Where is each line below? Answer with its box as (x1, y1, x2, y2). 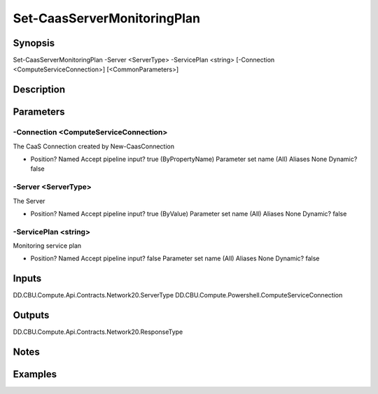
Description (13, 84, 66, 96)
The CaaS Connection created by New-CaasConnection (13, 142, 175, 150)
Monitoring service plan (13, 241, 82, 250)
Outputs (13, 309, 50, 321)
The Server (13, 197, 45, 205)
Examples (13, 368, 57, 381)
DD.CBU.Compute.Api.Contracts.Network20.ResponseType (13, 328, 183, 336)
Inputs (13, 273, 42, 285)
